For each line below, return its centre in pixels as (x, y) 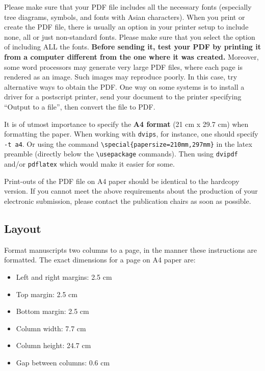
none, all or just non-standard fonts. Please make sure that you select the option (130, 36)
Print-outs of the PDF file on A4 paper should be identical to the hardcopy (122, 181)
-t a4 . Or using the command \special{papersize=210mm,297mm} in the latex (128, 143)
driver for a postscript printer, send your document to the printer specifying (123, 97)
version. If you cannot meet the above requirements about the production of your (131, 191)
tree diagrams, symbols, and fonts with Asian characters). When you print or (125, 17)
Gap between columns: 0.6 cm (63, 362)
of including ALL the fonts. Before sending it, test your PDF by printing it (132, 47)
